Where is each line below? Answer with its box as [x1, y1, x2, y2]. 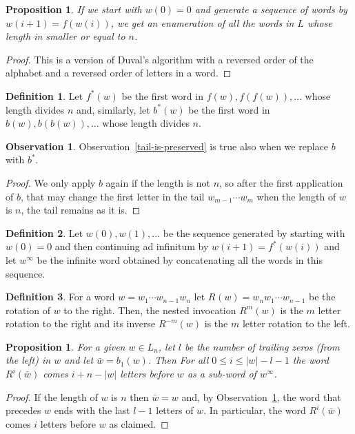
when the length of [256, 189, 336, 203]
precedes [6, 403, 41, 417]
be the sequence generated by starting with [163, 225, 345, 240]
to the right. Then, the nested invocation [63, 302, 236, 317]
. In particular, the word [203, 403, 306, 417]
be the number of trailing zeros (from [185, 339, 340, 353]
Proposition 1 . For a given [6, 339, 125, 353]
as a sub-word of [187, 366, 256, 381]
